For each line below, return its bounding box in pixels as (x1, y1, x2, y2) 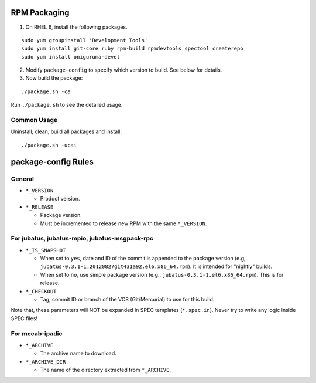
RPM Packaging (11, 8, 70, 18)
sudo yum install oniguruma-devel (21, 53, 120, 60)
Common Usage (11, 116, 58, 124)
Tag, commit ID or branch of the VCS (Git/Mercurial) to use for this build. (40, 296, 215, 303)
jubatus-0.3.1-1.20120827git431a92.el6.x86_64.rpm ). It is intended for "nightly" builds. (40, 263, 273, 270)
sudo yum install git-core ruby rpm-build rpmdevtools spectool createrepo (21, 45, 243, 52)
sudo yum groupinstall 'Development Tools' (21, 37, 148, 43)
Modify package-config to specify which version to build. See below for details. (25, 66, 222, 73)
